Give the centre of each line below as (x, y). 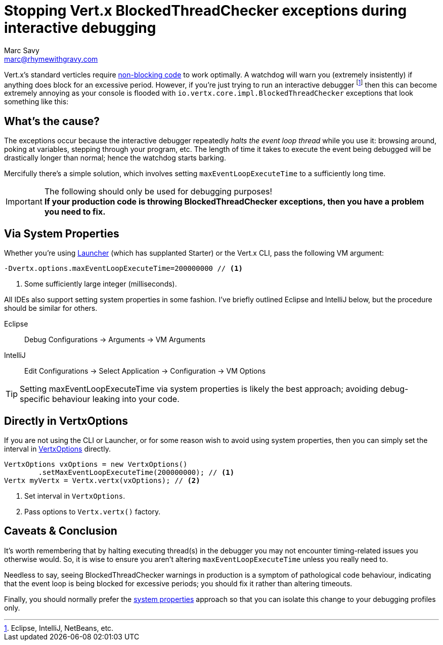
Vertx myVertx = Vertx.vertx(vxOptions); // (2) (102, 480)
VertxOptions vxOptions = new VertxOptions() (96, 464)
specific (35, 399)
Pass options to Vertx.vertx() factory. (93, 511)
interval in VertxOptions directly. (57, 449)
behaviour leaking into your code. (116, 399)
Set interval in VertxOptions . (75, 496)
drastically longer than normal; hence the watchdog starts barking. (115, 158)
